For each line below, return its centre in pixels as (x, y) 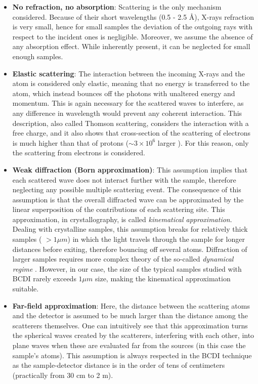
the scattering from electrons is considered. (79, 153)
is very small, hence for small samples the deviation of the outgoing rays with (133, 27)
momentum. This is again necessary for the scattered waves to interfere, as (128, 103)
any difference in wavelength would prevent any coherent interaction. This (127, 113)
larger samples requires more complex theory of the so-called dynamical (123, 259)
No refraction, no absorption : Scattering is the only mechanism (117, 7)
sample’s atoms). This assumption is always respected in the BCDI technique (132, 355)
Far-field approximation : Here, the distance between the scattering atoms (131, 305)
